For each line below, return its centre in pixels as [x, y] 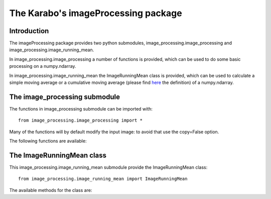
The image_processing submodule [65, 97]
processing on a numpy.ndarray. [43, 66]
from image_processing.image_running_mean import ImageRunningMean [103, 179]
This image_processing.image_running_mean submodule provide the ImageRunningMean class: [108, 167]
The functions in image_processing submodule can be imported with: [81, 109]
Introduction [29, 31]
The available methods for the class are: [51, 190]
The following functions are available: [48, 141]
